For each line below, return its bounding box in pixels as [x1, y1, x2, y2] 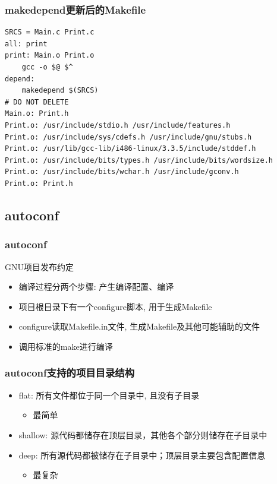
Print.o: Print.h [5, 179, 73, 188]
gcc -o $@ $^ [21, 63, 73, 71]
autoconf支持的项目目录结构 [5, 365, 135, 380]
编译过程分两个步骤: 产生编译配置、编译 [18, 280, 174, 293]
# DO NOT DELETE [5, 97, 69, 106]
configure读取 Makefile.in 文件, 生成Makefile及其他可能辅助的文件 [18, 320, 260, 333]
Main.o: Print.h [5, 109, 69, 118]
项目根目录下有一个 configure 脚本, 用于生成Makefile [18, 300, 212, 312]
